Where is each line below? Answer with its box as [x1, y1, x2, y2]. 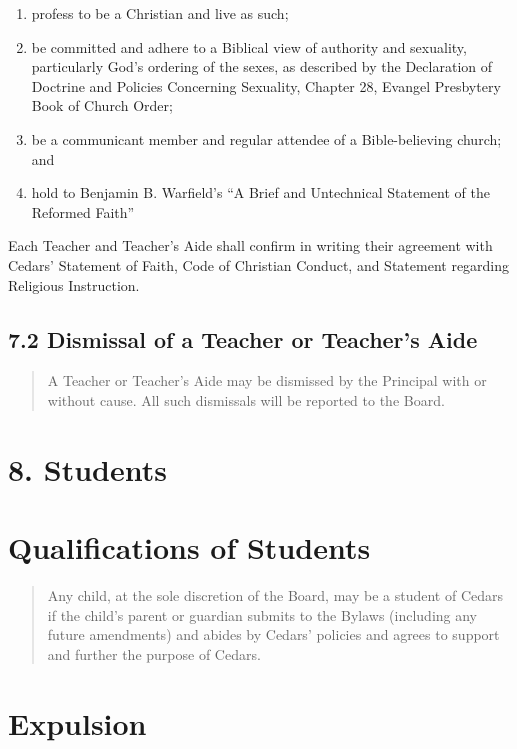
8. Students [8, 448, 167, 489]
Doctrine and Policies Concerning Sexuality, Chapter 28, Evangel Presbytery [31, 75, 501, 96]
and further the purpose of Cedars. [47, 643, 261, 664]
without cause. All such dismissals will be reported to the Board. [47, 389, 445, 410]
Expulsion [8, 702, 147, 743]
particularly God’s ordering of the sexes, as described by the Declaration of [31, 56, 493, 77]
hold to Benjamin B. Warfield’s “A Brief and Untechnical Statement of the [31, 182, 490, 203]
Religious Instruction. [8, 274, 140, 295]
